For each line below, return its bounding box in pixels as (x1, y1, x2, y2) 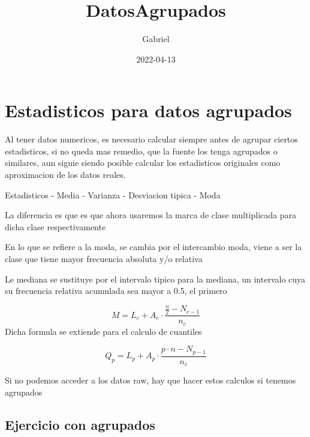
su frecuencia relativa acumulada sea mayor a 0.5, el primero (5, 284, 227, 297)
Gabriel (142, 32, 170, 45)
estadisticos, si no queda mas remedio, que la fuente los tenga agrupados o (5, 144, 278, 157)
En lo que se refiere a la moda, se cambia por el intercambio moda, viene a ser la (5, 240, 302, 253)
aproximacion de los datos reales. (5, 168, 126, 181)
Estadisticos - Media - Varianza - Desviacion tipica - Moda (5, 188, 221, 201)
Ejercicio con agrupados (5, 415, 155, 433)
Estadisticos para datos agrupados (5, 98, 292, 123)
